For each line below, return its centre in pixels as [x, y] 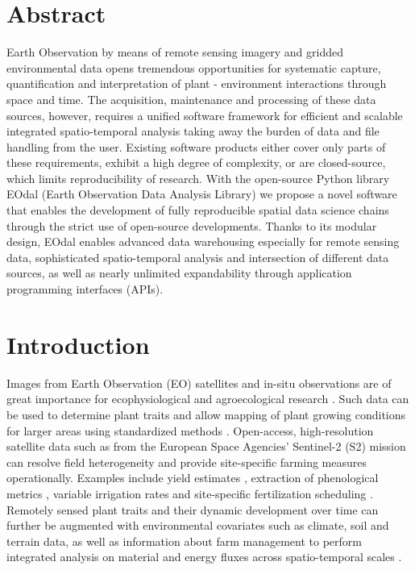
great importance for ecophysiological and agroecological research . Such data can [208, 399]
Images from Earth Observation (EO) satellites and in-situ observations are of [199, 383]
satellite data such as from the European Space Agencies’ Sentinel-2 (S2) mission [206, 446]
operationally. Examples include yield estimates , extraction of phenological [193, 478]
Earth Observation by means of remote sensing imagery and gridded [175, 52]
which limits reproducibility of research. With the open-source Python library [198, 178]
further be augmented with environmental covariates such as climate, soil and [198, 525]
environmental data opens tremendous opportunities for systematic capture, [194, 67]
